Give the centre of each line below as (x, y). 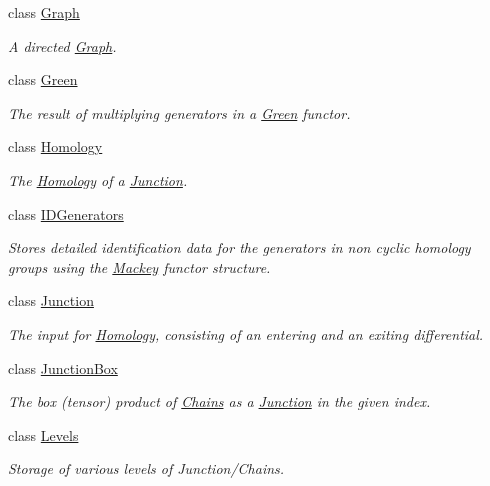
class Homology (55, 146)
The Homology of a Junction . (98, 179)
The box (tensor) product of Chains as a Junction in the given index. (219, 401)
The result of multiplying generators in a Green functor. (179, 112)
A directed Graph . (62, 45)
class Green (43, 79)
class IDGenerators (66, 213)
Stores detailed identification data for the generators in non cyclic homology (239, 247)
